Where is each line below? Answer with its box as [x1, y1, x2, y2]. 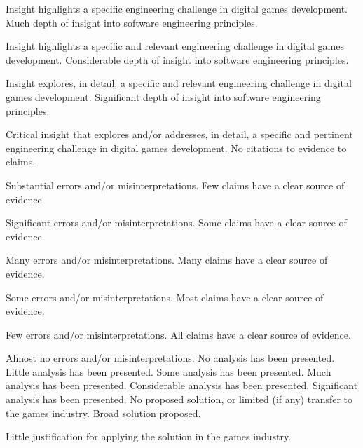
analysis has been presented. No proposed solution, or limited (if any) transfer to [6, 392, 353, 407]
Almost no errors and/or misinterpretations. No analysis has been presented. [6, 351, 335, 365]
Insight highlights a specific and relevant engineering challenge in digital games [6, 39, 344, 53]
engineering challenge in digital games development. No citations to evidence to [6, 140, 347, 155]
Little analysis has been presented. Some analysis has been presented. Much [6, 364, 331, 379]
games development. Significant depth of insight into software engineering [6, 89, 321, 104]
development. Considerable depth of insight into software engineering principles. [6, 52, 349, 67]
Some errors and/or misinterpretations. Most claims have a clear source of [6, 290, 324, 304]
